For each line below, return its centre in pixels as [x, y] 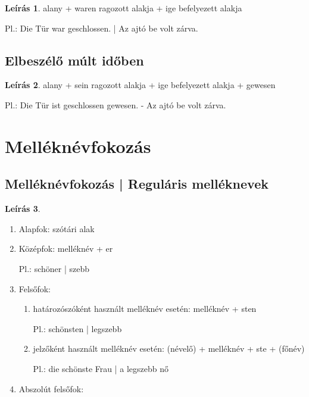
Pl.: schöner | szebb [54, 268]
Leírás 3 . [23, 209]
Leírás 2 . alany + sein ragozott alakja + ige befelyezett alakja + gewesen [140, 85]
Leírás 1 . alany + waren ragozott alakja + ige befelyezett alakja [124, 8]
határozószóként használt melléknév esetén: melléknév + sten [145, 309]
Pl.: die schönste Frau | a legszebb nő [101, 368]
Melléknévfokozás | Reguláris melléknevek [137, 184]
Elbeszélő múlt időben [74, 60]
